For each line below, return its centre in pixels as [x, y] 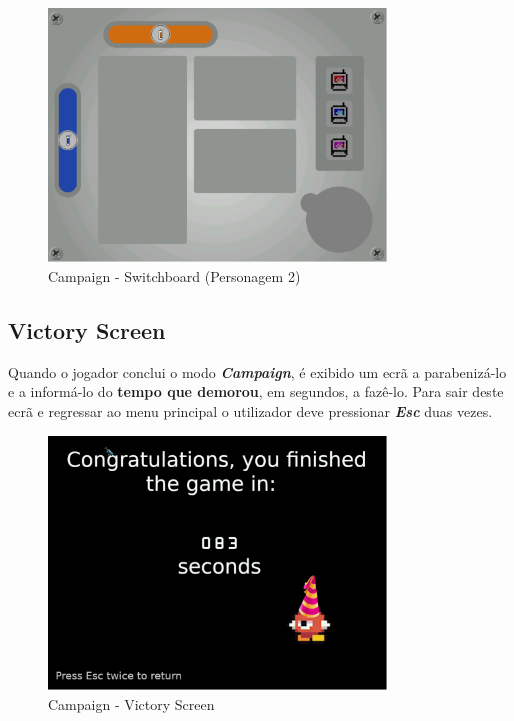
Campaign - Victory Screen [131, 703]
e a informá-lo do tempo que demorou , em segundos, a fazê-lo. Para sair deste [256, 391]
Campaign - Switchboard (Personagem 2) [174, 275]
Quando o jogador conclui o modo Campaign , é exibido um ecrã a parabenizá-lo [257, 371]
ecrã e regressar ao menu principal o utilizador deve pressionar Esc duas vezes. [250, 410]
